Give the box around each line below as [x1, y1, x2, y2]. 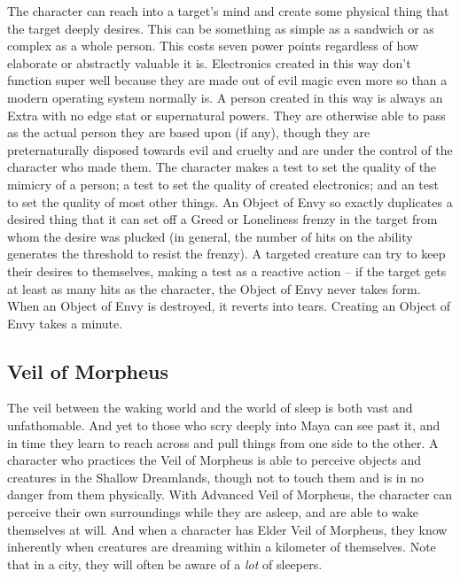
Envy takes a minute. [7, 313, 123, 332]
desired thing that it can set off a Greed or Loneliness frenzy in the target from [7, 210, 438, 228]
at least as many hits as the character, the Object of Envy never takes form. [7, 279, 421, 297]
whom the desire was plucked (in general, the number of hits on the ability [7, 227, 413, 245]
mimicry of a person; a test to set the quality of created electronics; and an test [7, 174, 439, 193]
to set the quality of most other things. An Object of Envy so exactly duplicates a [7, 192, 453, 211]
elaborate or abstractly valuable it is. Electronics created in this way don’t [7, 53, 411, 72]
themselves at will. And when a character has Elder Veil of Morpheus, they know [7, 520, 448, 538]
